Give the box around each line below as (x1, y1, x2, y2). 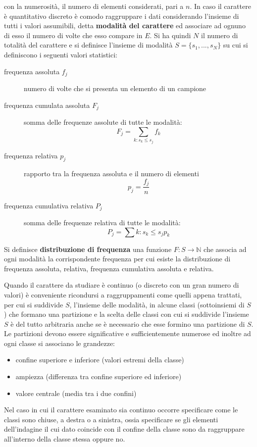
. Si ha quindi (150, 30, 191, 40)
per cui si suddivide (4, 299, 63, 309)
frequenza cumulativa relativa (4, 200, 94, 210)
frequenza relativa (4, 150, 58, 160)
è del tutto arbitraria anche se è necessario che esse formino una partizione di (10, 318, 245, 329)
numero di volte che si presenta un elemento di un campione (24, 83, 206, 94)
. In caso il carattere (190, 1, 251, 11)
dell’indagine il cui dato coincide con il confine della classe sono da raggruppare (4, 424, 245, 434)
